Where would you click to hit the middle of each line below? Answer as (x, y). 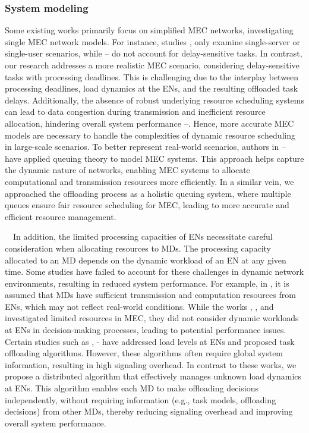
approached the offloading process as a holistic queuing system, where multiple (148, 193)
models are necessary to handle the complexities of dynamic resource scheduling (150, 135)
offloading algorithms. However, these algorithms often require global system (144, 353)
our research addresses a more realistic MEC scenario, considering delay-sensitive (152, 65)
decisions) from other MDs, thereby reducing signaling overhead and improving (149, 411)
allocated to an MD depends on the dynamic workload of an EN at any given (146, 260)
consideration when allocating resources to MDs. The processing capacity (138, 248)
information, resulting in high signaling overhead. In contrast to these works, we (151, 364)
